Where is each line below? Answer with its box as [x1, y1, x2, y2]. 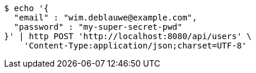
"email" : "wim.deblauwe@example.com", [14, 13, 197, 22]
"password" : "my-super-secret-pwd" [14, 22, 183, 32]
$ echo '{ [4, 4, 49, 13]
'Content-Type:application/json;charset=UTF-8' [23, 41, 247, 50]
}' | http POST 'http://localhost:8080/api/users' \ [4, 32, 252, 41]
